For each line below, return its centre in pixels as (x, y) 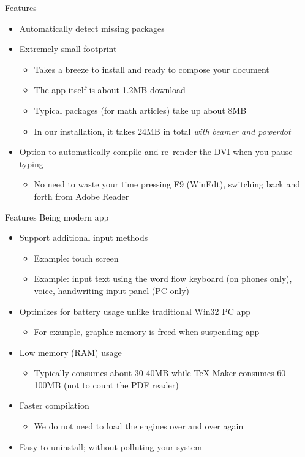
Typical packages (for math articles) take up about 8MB (140, 110)
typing (31, 163)
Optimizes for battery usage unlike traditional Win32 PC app (135, 311)
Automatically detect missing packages (92, 28)
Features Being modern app (57, 217)
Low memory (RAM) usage (70, 352)
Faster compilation (54, 405)
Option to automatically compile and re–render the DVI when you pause (156, 152)
